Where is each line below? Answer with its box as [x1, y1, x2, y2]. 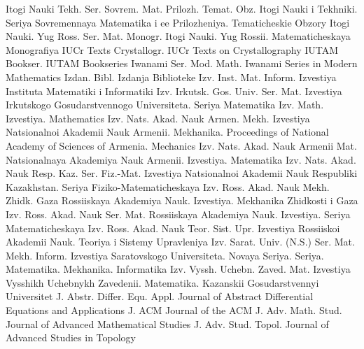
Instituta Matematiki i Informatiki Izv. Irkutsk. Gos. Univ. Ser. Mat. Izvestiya [6, 83, 342, 98]
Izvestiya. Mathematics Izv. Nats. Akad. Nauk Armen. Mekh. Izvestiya [6, 111, 310, 125]
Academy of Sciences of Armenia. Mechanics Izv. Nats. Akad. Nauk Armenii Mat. [6, 138, 357, 152]
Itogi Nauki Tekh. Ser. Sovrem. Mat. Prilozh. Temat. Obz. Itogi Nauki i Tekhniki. [6, 1, 358, 15]
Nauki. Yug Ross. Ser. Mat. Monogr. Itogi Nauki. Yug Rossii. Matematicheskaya [6, 29, 351, 43]
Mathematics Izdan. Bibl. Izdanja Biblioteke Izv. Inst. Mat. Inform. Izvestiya [6, 69, 337, 84]
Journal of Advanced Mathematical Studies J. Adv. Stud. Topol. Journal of [6, 316, 329, 331]
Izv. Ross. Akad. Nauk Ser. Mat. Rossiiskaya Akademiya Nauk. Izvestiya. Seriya [6, 206, 351, 221]
